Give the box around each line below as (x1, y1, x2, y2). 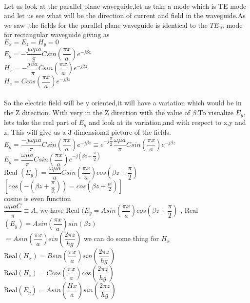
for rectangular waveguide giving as (4, 29, 110, 40)
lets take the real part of (4, 117, 77, 127)
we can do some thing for (83, 233, 159, 243)
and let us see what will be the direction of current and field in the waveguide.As (4, 10, 246, 20)
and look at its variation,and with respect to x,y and (89, 117, 246, 127)
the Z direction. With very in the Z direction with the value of (4, 107, 191, 117)
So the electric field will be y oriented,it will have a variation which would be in (4, 97, 242, 107)
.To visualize (196, 107, 233, 117)
